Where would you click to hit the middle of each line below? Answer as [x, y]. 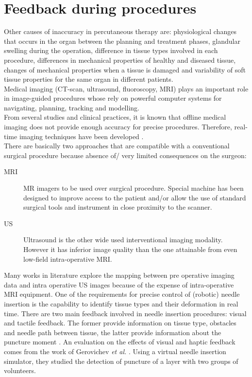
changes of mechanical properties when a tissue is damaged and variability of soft [125, 69]
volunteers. [20, 370]
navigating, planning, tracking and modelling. [72, 107]
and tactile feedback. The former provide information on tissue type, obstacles [120, 323]
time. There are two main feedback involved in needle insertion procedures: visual [125, 313]
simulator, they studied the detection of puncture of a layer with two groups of [121, 361]
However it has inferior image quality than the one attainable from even [130, 249]
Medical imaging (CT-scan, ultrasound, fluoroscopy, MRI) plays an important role [126, 88]
